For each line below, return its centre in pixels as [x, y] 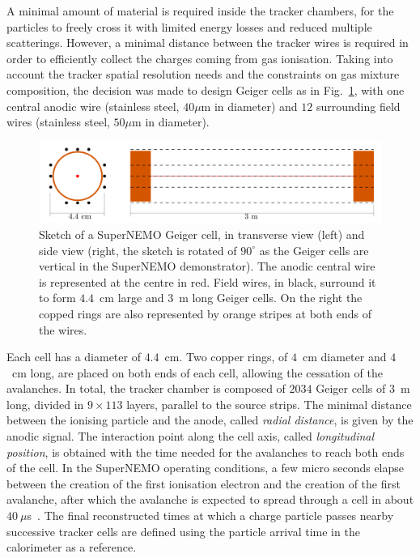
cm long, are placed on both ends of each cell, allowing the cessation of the [197, 372]
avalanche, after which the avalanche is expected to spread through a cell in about [210, 499]
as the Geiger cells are [314, 250]
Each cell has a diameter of [74, 357]
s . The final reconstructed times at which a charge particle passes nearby [210, 515]
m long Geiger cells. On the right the [271, 298]
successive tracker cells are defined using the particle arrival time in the [183, 531]
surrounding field [358, 106]
